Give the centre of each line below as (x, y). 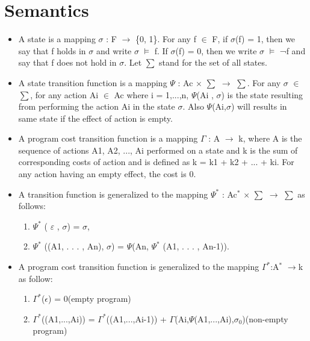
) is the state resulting (262, 94)
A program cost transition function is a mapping (108, 138)
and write (114, 50)
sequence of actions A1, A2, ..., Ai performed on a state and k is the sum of (158, 150)
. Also (193, 106)
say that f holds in (52, 50)
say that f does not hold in (67, 62)
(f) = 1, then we (265, 39)
